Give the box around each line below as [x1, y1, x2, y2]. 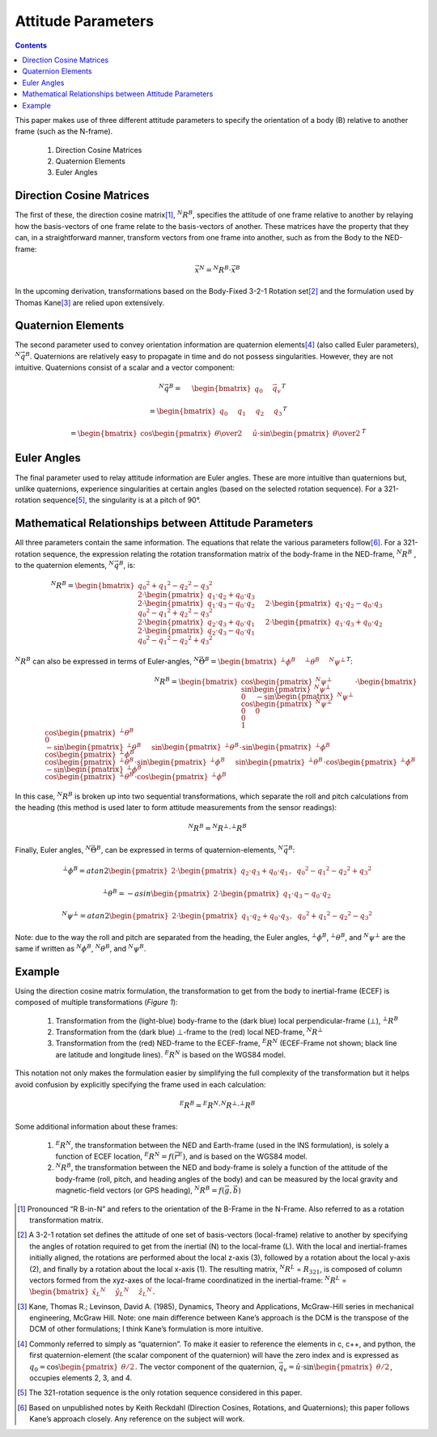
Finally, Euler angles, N [15, 844, 91, 854]
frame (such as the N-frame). [15, 126, 113, 137]
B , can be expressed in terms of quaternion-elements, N [95, 844, 284, 854]
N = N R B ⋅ [199, 264, 232, 274]
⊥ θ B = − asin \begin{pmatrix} [102, 887, 210, 898]
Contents [15, 40, 48, 50]
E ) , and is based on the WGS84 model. [178, 1151, 308, 1161]
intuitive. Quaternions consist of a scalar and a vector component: [15, 362, 235, 372]
